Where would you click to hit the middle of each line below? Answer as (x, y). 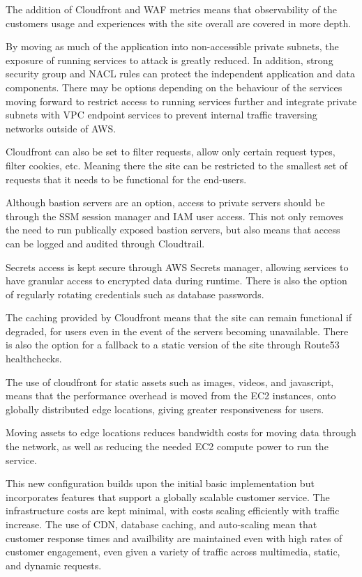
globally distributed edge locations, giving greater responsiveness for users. (165, 409)
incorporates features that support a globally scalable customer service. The (168, 497)
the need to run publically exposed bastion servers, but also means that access (173, 230)
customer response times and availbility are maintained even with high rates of (174, 538)
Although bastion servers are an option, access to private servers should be (165, 202)
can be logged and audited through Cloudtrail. (105, 243)
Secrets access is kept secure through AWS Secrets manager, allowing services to (177, 267)
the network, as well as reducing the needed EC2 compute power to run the (167, 446)
